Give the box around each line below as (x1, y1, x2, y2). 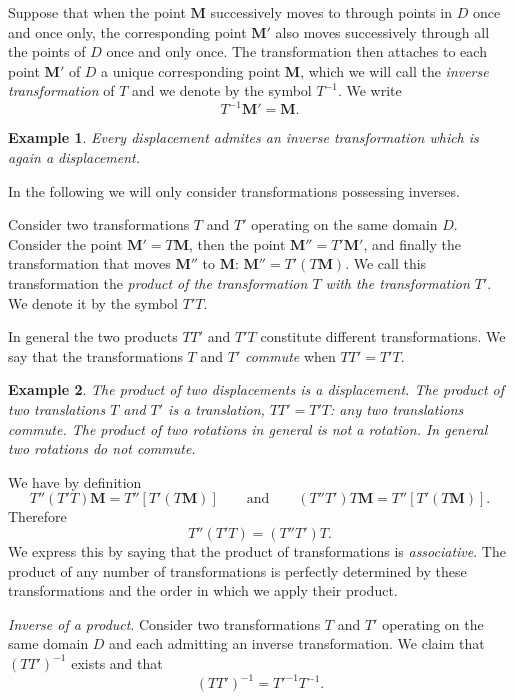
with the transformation (325, 273, 470, 294)
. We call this (345, 253, 427, 274)
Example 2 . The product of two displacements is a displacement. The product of (8, 379, 505, 400)
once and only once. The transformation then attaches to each (106, 41, 487, 62)
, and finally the (363, 233, 462, 254)
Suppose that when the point (8, 2, 186, 22)
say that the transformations (8, 345, 183, 366)
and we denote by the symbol (131, 80, 312, 101)
